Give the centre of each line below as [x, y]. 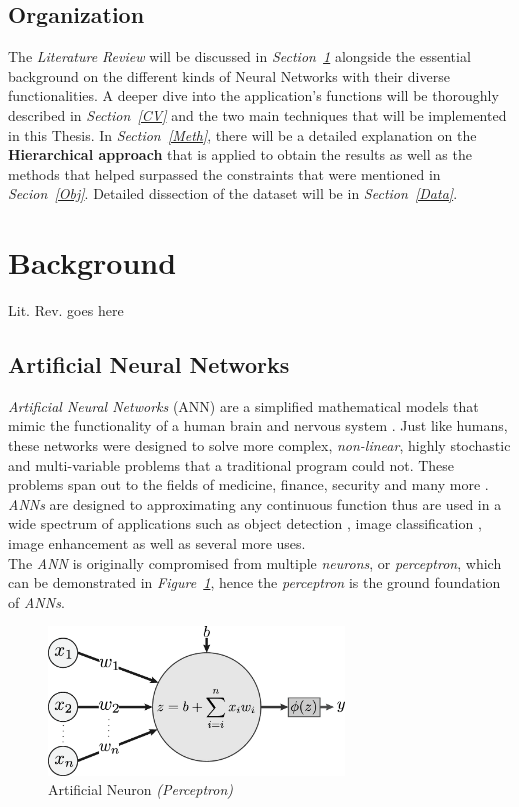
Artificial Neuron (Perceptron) [140, 789]
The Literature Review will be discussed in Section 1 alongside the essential [239, 56]
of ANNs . [36, 601]
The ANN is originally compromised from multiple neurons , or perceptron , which [255, 562]
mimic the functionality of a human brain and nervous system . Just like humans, [258, 425]
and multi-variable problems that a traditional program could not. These [231, 464]
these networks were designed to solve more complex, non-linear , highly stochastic [259, 445]
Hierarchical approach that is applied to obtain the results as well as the [240, 154]
